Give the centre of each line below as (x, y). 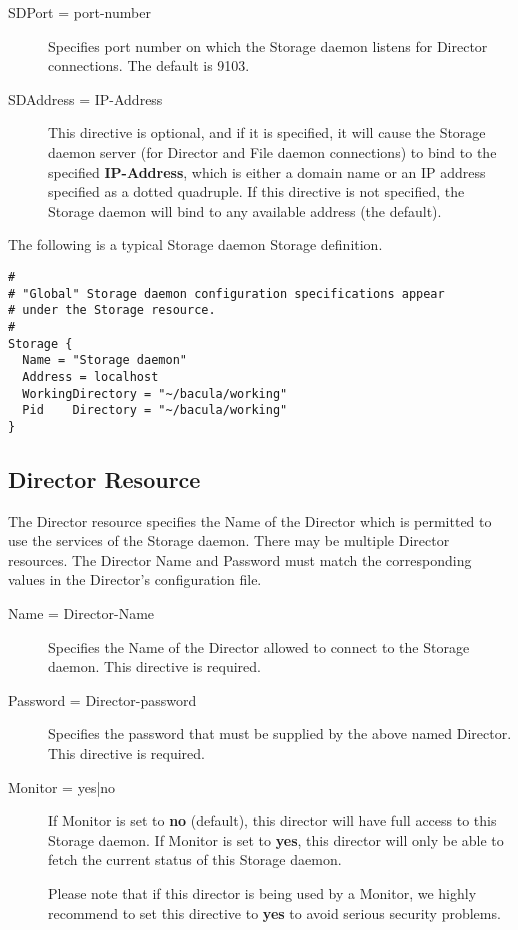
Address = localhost (90, 376)
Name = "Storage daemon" (104, 360)
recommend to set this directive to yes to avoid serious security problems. (274, 912)
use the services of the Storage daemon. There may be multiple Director (229, 540)
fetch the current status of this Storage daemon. (195, 859)
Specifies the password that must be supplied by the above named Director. (280, 733)
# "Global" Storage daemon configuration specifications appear (226, 293)
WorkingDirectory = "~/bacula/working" (155, 393)
